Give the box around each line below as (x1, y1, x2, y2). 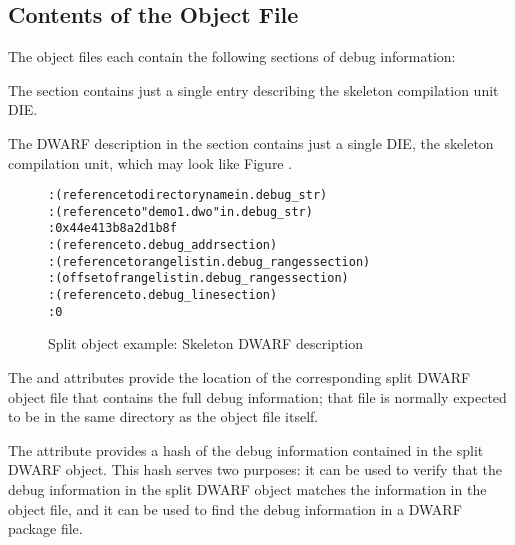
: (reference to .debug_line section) (48, 288, 278, 303)
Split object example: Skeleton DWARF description (48, 333, 363, 354)
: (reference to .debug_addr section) (48, 238, 278, 253)
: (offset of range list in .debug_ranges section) (48, 271, 349, 286)
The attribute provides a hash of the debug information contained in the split (8, 439, 484, 460)
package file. (8, 518, 83, 539)
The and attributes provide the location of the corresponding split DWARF (8, 367, 471, 388)
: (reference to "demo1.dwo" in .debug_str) (48, 204, 313, 219)
